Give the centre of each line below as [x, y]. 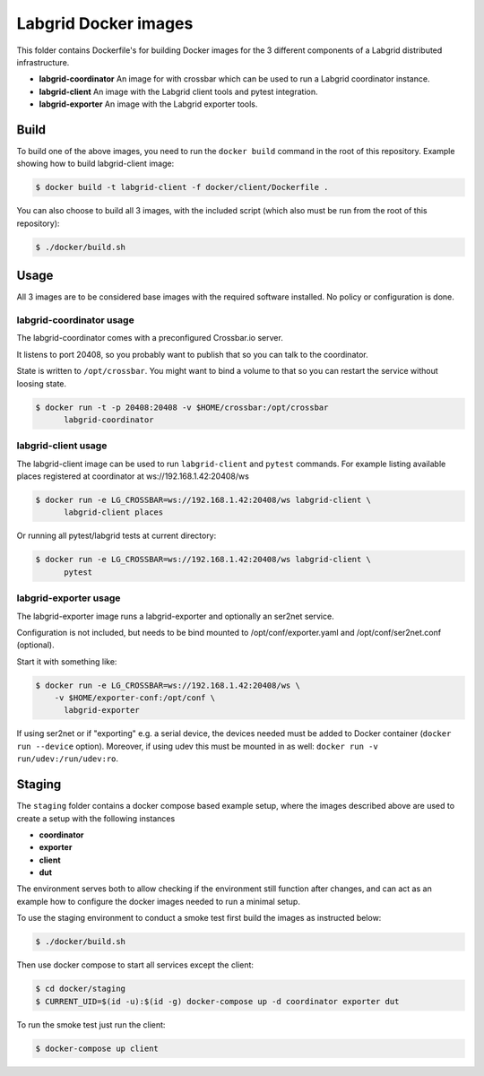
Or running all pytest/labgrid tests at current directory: [117, 536]
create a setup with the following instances [96, 818]
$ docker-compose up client [97, 1048]
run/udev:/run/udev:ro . [68, 759]
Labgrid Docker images [105, 23]
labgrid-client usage [62, 446]
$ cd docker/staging [80, 989]
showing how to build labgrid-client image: [95, 164]
